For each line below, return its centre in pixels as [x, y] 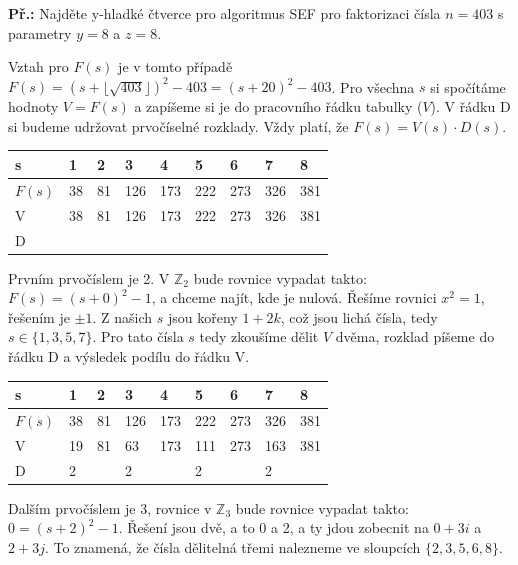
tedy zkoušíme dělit [259, 336]
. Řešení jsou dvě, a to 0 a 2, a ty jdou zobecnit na [273, 527]
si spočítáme [468, 86]
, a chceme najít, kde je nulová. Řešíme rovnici [294, 297]
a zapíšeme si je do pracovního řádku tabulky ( [278, 106]
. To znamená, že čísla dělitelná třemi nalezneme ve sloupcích [232, 546]
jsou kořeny [202, 316]
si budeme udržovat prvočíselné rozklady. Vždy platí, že [178, 125]
